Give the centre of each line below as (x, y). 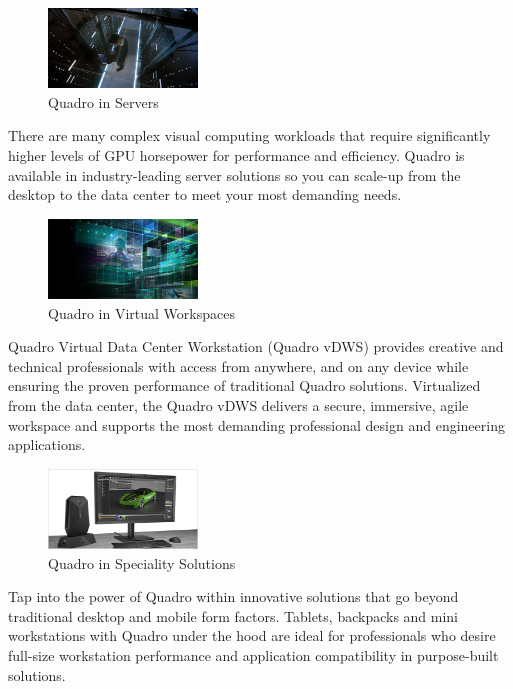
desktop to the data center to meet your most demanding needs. (205, 194)
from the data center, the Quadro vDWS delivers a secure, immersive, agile (238, 405)
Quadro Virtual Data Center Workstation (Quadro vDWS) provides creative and (256, 346)
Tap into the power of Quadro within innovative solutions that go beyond (233, 596)
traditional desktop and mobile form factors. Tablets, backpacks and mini (233, 615)
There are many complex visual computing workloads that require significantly (249, 135)
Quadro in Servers (103, 101)
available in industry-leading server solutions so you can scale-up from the (234, 174)
